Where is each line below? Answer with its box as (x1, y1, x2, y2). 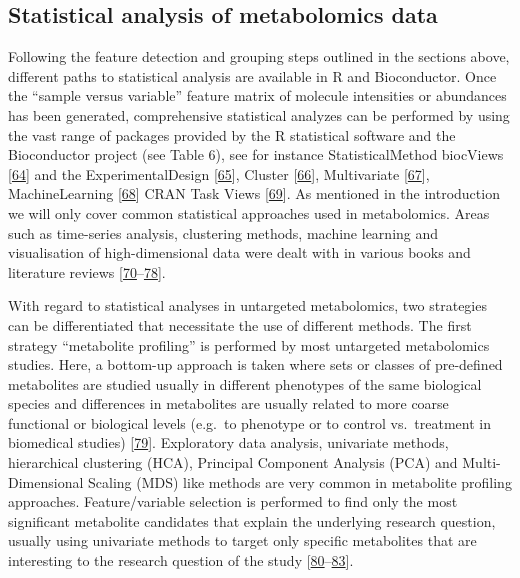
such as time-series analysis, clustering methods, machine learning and (8, 222, 439, 243)
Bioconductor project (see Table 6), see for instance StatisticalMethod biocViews (8, 144, 504, 165)
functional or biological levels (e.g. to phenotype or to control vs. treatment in (8, 412, 491, 433)
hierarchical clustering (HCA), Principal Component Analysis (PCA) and (8, 452, 458, 473)
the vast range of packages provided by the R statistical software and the (8, 124, 456, 145)
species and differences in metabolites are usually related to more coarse (8, 393, 449, 414)
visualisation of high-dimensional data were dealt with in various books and (8, 242, 471, 263)
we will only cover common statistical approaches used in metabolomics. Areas (8, 202, 490, 223)
